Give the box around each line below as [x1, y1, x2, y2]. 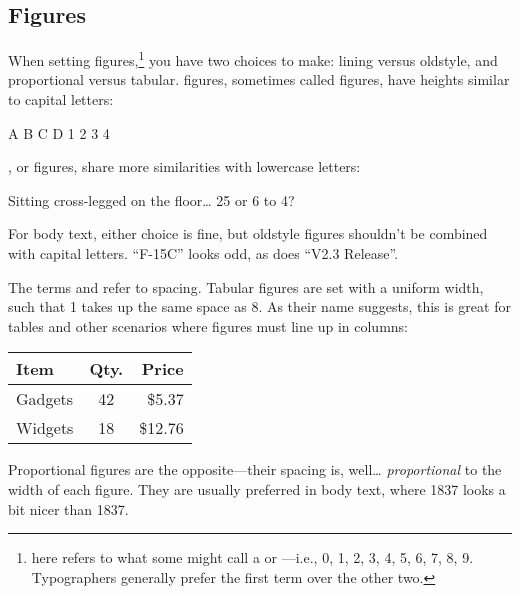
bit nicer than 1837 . [8, 498, 129, 519]
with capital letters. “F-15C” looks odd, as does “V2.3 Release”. [8, 243, 399, 264]
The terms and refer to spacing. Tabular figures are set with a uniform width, [8, 276, 484, 297]
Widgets [16, 416, 74, 440]
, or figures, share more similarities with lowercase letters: [8, 156, 361, 177]
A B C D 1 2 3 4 [8, 122, 110, 143]
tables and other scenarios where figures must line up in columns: [8, 315, 408, 336]
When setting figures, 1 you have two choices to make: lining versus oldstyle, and [8, 47, 498, 70]
